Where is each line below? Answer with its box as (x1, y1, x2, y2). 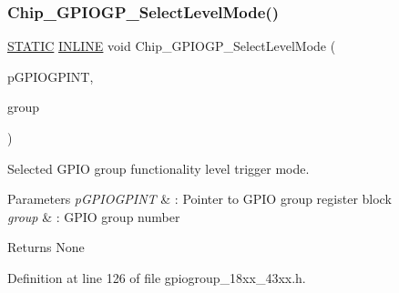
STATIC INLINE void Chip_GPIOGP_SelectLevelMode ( (7, 36, 336, 56)
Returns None (7, 237, 85, 257)
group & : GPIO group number (7, 207, 180, 226)
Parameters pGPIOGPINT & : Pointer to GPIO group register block (7, 189, 392, 208)
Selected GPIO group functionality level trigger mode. (7, 158, 310, 177)
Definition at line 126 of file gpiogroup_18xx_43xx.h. (7, 268, 306, 287)
